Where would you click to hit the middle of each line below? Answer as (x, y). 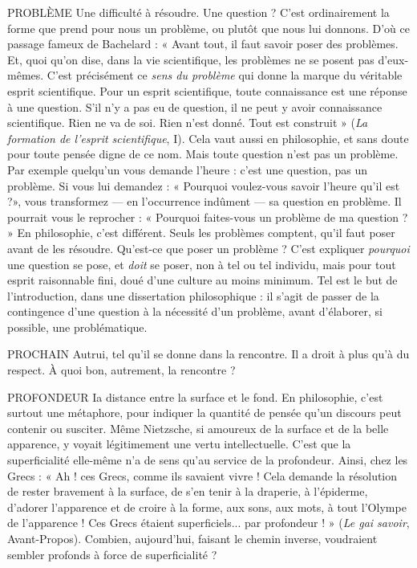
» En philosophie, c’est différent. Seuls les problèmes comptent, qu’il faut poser (201, 233)
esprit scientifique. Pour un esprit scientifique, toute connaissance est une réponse (207, 90)
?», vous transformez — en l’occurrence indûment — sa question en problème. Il (204, 201)
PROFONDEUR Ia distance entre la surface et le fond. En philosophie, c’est (195, 396)
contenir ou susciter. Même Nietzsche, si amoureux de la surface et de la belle (198, 428)
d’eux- (393, 59)
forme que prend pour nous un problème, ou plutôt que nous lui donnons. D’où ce (208, 28)
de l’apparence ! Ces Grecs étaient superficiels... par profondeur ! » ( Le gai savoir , (208, 523)
